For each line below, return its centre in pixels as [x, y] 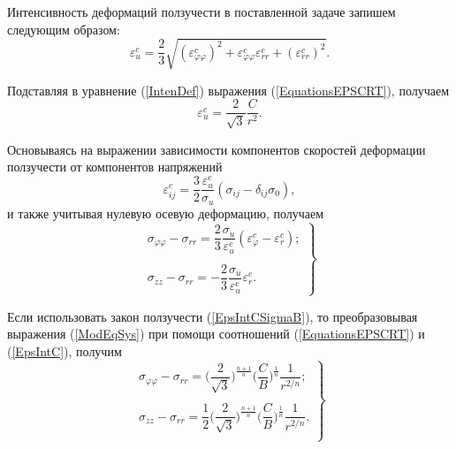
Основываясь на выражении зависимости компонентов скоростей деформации [217, 149]
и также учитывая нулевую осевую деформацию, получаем [166, 213]
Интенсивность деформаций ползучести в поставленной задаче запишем [201, 11]
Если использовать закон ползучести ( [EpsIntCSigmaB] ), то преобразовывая [213, 316]
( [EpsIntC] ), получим [65, 350]
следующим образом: [64, 29]
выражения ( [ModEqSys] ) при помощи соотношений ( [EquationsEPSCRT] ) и [216, 334]
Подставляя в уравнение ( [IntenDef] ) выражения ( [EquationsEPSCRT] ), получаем [228, 90]
